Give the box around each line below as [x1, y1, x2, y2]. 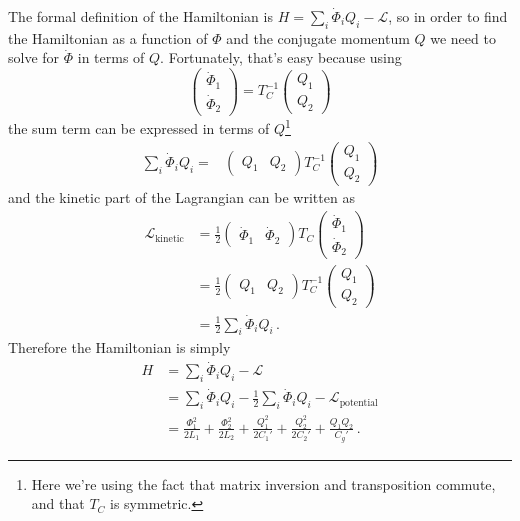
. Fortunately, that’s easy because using [160, 47, 402, 68]
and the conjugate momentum [226, 27, 410, 48]
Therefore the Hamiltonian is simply [8, 337, 231, 358]
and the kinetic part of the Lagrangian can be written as [8, 187, 355, 208]
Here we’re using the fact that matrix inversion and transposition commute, [31, 473, 496, 494]
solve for [8, 47, 60, 68]
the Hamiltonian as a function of [8, 27, 208, 48]
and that [31, 493, 85, 514]
